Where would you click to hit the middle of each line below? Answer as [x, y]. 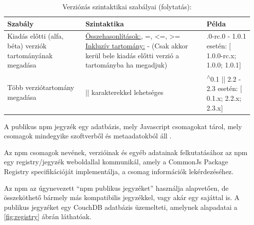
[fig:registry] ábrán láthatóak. [48, 216]
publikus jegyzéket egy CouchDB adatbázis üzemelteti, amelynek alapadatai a [121, 207]
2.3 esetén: [222, 88]
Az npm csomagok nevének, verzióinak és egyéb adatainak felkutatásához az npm [126, 152]
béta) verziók [27, 46]
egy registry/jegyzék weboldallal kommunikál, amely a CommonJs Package [116, 162]
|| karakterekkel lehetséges [124, 92]
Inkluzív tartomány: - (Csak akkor [137, 46]
